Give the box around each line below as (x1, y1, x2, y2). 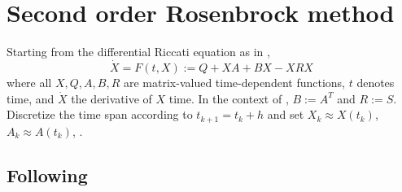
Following (7, 162, 88, 187)
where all (7, 73, 52, 90)
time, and (7, 89, 55, 107)
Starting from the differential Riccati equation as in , (7, 43, 270, 60)
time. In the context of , (168, 89, 289, 107)
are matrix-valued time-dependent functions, (123, 73, 345, 90)
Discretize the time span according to (7, 106, 193, 123)
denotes (356, 73, 395, 90)
